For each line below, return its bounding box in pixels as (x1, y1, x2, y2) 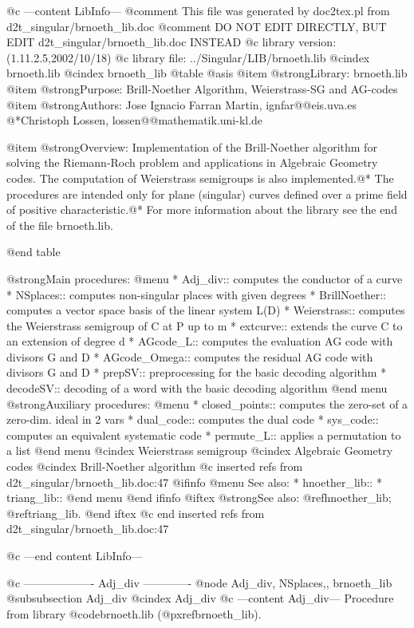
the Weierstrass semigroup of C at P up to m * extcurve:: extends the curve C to (6, 317, 403, 334)
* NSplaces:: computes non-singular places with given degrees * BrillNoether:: (6, 286, 386, 302)
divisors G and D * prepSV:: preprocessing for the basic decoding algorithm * (6, 364, 387, 381)
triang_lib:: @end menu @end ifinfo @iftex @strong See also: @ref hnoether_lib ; (6, 489, 392, 506)
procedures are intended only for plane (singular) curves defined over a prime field (6, 185, 408, 202)
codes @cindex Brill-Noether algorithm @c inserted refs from (6, 458, 303, 475)
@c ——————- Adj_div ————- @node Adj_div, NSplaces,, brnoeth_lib (6, 574, 392, 590)
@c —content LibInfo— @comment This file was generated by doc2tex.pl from (6, 2, 390, 18)
